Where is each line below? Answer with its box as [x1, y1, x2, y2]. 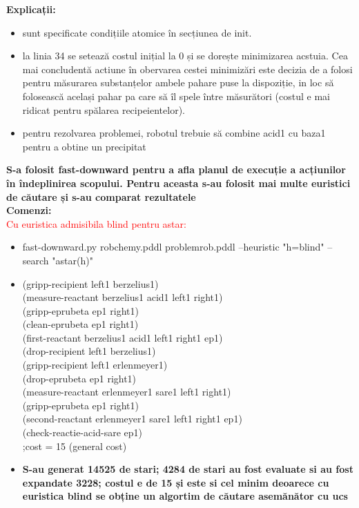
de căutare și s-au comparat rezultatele [6, 189, 196, 204]
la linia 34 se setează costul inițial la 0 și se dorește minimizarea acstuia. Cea [22, 48, 348, 63]
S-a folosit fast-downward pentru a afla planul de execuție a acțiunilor [6, 162, 346, 177]
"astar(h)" [52, 253, 93, 267]
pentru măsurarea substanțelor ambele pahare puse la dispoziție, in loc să [22, 75, 334, 90]
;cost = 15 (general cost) [22, 438, 127, 453]
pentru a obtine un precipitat [22, 139, 146, 153]
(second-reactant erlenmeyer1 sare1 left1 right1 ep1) [22, 411, 242, 426]
